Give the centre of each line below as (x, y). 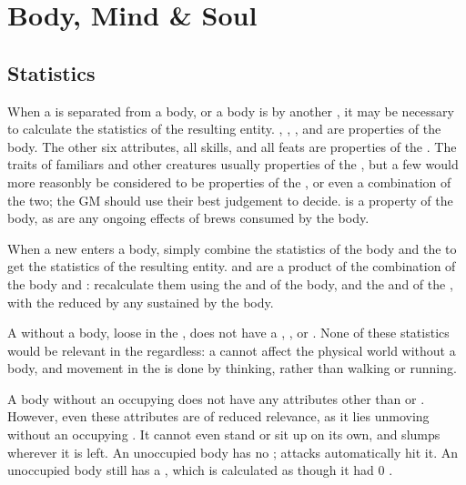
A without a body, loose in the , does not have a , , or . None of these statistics (228, 333)
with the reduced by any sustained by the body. (141, 302)
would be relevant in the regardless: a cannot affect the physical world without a (232, 350)
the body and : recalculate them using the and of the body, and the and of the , (230, 283)
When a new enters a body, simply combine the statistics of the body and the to (232, 248)
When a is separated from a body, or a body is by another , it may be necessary (231, 111)
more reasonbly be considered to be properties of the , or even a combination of (229, 182)
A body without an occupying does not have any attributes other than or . (216, 398)
